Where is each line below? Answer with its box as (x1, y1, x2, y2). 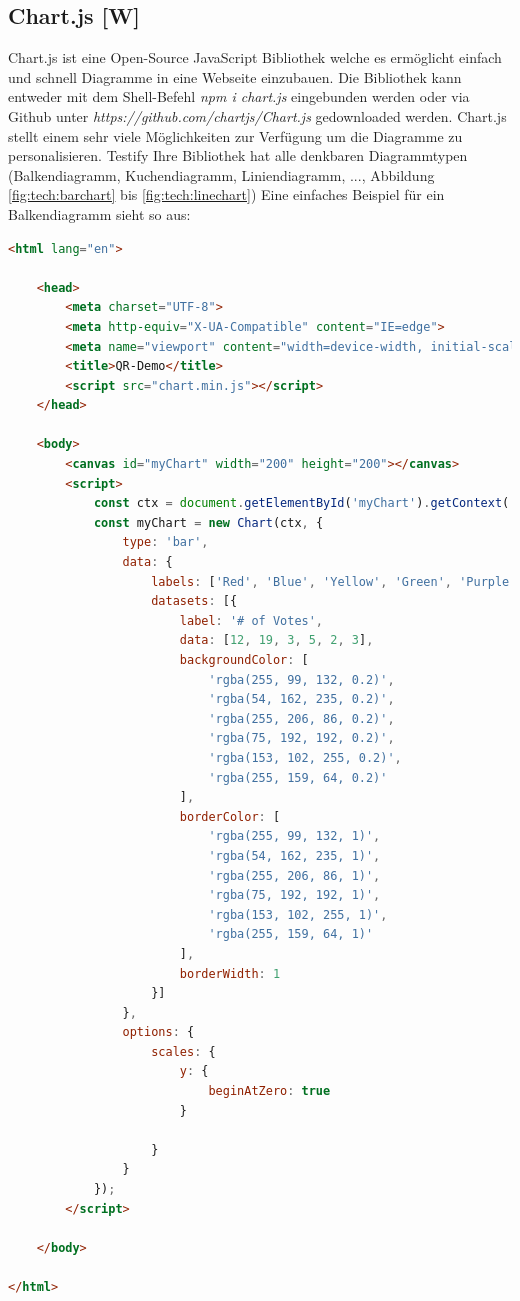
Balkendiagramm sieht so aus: (8, 203, 191, 224)
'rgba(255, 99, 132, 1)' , (208, 829, 381, 844)
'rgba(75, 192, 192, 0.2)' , (208, 731, 395, 746)
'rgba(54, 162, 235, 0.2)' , (208, 692, 395, 707)
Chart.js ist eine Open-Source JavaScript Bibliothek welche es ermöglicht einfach (8, 47, 502, 68)
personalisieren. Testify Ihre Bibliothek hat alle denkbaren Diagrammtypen (8, 145, 468, 166)
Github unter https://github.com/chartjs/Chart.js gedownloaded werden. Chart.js (8, 105, 507, 126)
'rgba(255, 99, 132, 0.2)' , (208, 672, 395, 687)
